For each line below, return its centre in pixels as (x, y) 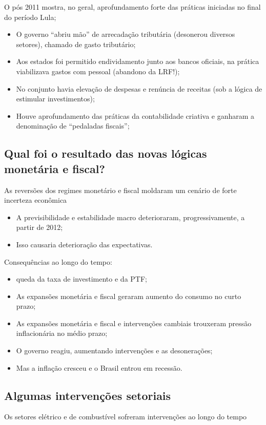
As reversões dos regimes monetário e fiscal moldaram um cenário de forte (120, 190)
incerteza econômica (36, 200)
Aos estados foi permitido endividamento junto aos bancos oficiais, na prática (138, 61)
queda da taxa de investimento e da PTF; (81, 279)
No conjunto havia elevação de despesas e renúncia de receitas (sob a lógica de (139, 88)
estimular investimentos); (55, 99)
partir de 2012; (39, 227)
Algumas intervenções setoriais (88, 395)
